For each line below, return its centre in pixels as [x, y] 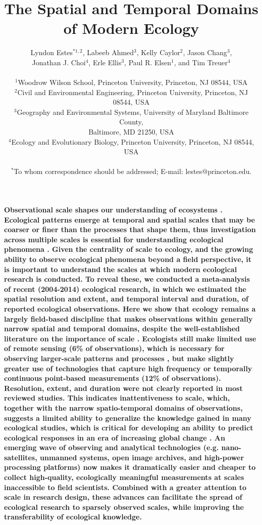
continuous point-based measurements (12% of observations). [113, 378]
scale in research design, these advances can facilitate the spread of [123, 497]
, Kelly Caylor [158, 52]
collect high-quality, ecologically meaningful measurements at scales [124, 477]
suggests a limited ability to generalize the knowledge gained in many [128, 418]
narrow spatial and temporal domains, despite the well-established [122, 329]
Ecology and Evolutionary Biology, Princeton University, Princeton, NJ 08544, [133, 141]
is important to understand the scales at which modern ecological [121, 269]
